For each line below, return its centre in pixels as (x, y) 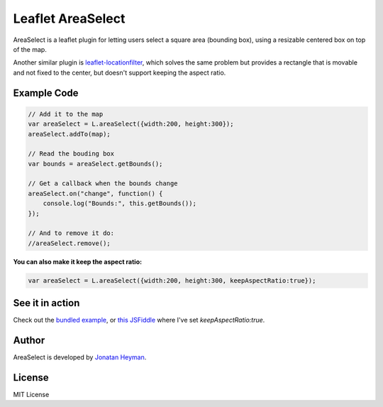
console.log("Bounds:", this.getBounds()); (120, 203)
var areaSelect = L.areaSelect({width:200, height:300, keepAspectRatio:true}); (172, 280)
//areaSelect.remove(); (70, 243)
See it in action (46, 303)
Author (29, 341)
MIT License (31, 395)
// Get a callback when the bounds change (103, 184)
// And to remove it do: (71, 233)
